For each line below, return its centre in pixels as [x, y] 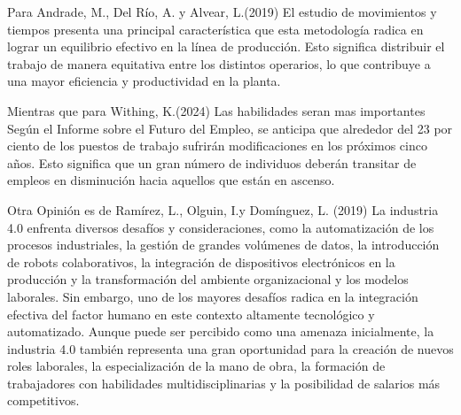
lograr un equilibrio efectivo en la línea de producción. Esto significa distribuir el [226, 46]
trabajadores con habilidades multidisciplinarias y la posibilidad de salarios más [224, 383]
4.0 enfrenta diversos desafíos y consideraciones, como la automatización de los [221, 227]
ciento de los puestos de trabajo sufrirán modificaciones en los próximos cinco [217, 146]
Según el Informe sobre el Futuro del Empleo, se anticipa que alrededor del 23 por [230, 128]
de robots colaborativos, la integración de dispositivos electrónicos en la [201, 261]
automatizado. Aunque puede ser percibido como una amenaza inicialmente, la [221, 331]
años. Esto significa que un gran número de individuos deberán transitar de [212, 162]
